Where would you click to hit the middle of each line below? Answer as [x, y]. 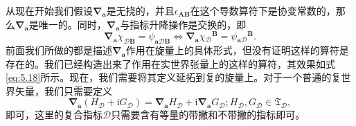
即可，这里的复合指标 [54, 115]
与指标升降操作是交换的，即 [183, 24]
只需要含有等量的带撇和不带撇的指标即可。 [208, 115]
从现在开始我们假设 [49, 10]
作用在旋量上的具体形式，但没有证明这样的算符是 [237, 50]
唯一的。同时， [72, 24]
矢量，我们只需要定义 [63, 90]
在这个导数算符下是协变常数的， [263, 10]
